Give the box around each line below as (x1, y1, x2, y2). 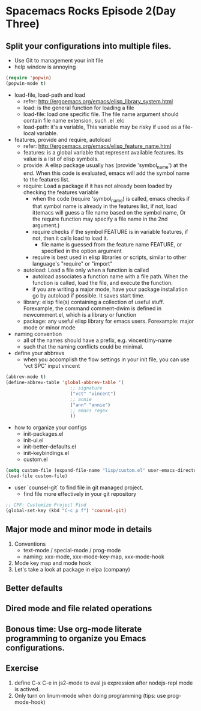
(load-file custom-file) (5, 473, 68, 479)
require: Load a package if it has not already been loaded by (23, 182, 172, 189)
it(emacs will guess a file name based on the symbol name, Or (32, 209, 187, 216)
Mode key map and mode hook (14, 559, 91, 566)
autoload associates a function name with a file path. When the (32, 273, 188, 280)
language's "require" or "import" (32, 260, 113, 267)
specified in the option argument (41, 248, 122, 255)
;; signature (70, 385, 103, 391)
